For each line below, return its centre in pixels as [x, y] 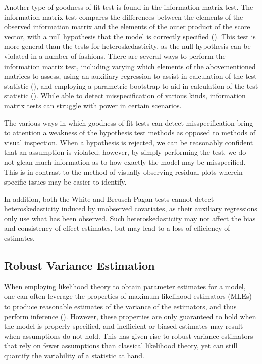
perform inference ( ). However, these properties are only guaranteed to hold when [130, 316]
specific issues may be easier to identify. [65, 182]
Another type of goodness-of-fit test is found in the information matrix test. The [129, 7]
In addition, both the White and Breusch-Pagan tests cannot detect [109, 198]
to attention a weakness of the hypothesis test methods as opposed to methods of [130, 132]
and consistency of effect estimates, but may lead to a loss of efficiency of [117, 228]
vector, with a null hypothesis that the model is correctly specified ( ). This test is [130, 36]
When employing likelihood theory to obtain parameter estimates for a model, [125, 286]
